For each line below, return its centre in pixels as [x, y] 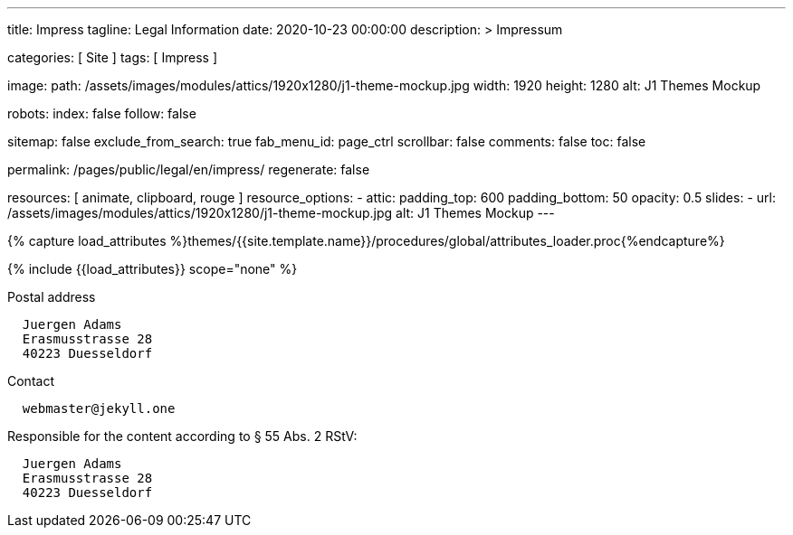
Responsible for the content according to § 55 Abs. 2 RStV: [182, 436]
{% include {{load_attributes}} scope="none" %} [153, 269]
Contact [31, 381]
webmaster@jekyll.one [99, 408]
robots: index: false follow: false [102, 113]
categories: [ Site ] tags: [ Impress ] [113, 57]
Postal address [52, 297]
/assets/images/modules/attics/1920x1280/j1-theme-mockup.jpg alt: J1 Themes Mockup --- [281, 213]
